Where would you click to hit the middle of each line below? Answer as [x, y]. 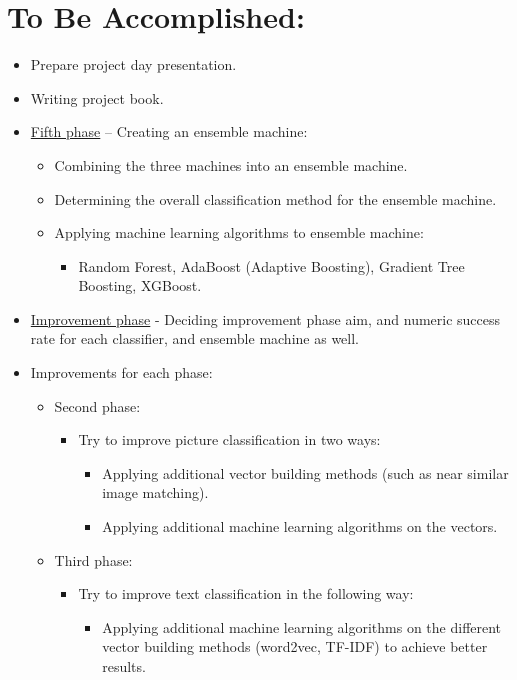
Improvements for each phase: [121, 372]
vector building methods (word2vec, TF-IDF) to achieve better [295, 646]
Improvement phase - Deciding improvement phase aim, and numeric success [265, 318]
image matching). [155, 492]
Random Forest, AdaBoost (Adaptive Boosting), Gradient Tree [271, 265]
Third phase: [93, 559]
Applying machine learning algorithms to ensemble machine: [239, 232]
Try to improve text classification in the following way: [246, 593]
